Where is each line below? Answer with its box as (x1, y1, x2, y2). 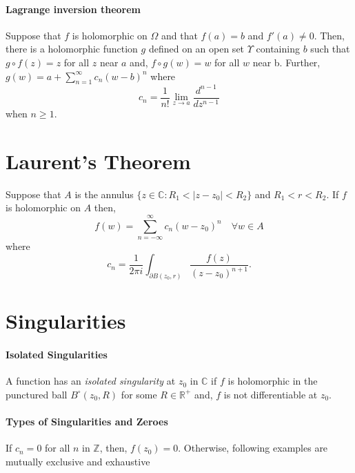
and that (161, 28, 198, 42)
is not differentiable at (223, 387, 318, 401)
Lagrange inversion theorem (6, 1, 141, 16)
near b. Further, (252, 55, 321, 69)
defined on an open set (148, 41, 245, 56)
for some (121, 387, 157, 401)
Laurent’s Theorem (6, 146, 191, 175)
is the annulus (74, 186, 134, 201)
